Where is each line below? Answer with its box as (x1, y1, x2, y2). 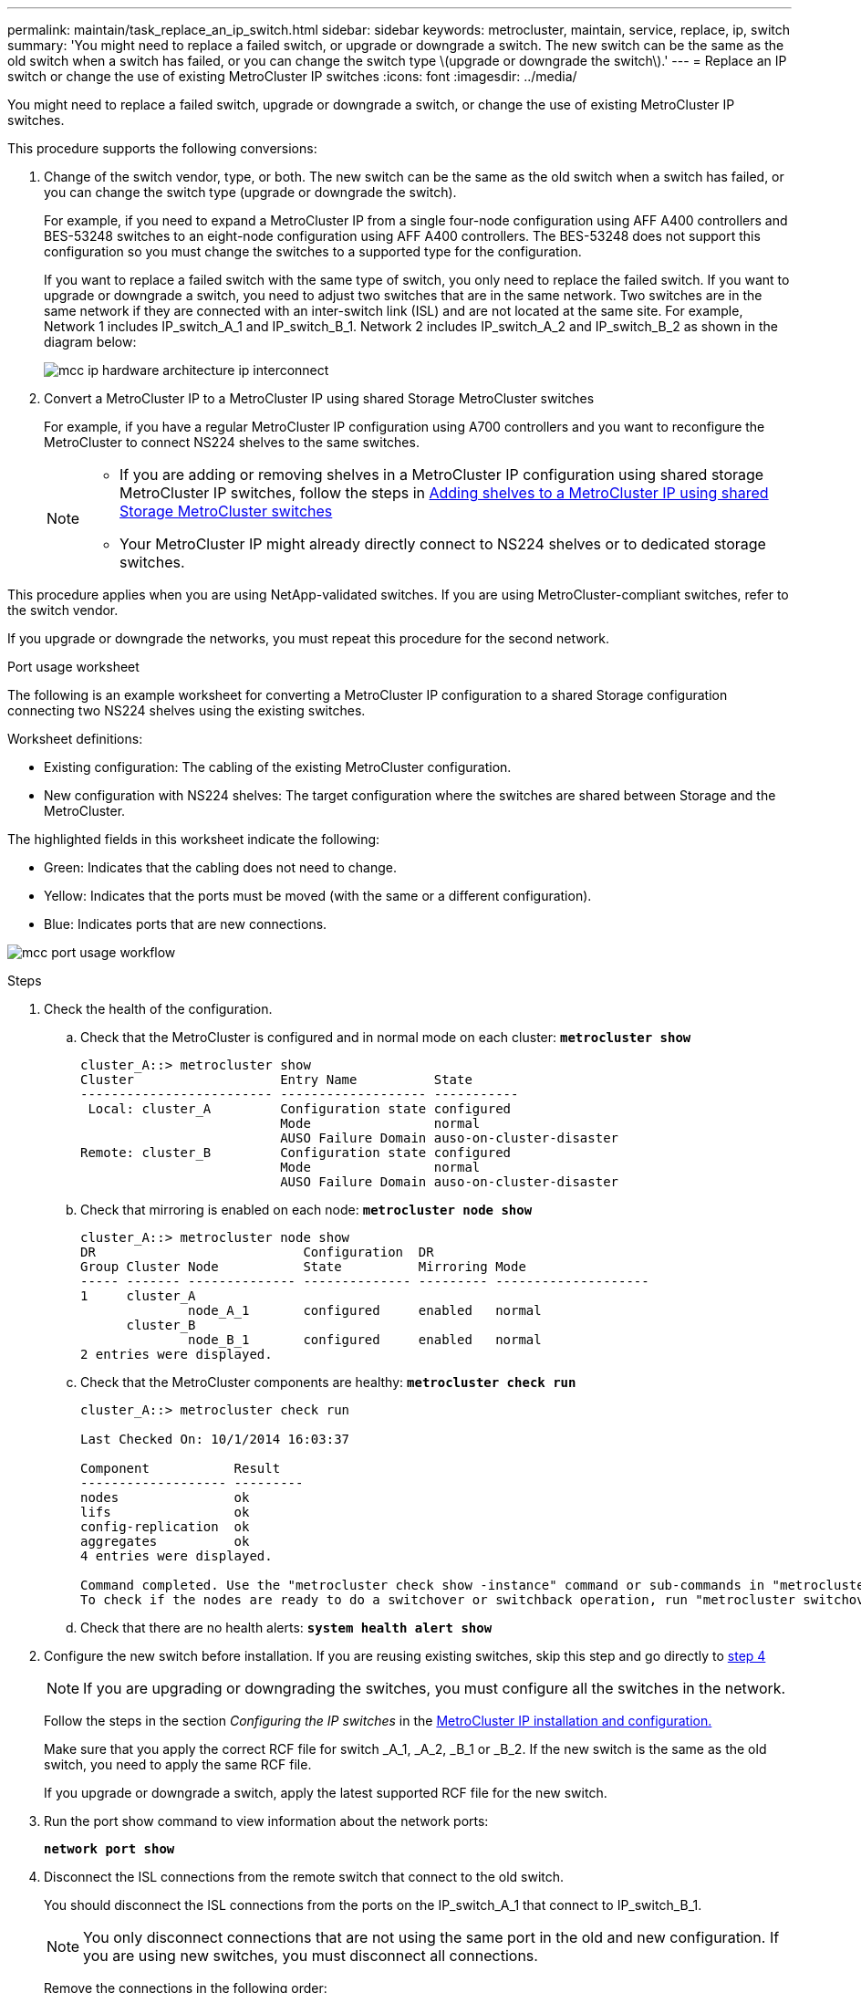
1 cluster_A (80, 1289, 196, 1303)
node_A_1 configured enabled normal (188, 1303, 542, 1318)
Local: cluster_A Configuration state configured (88, 1101, 512, 1116)
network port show (44, 1842, 175, 1856)
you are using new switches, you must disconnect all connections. (83, 1946, 538, 1965)
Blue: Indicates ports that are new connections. (44, 916, 327, 932)
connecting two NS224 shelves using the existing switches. (7, 703, 366, 718)
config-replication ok (80, 1519, 250, 1534)
